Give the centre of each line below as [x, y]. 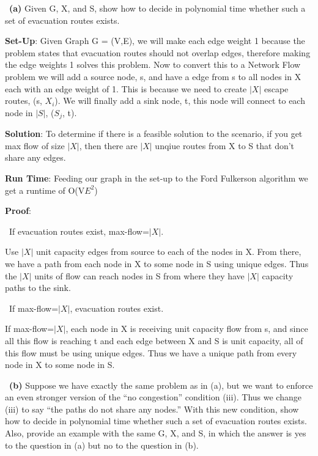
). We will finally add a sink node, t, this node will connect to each [180, 101]
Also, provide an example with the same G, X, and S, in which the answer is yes [156, 433]
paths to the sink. [38, 288]
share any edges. [35, 157]
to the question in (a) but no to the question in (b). [102, 445]
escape [276, 88]
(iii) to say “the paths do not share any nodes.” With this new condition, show [152, 409]
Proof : [18, 211]
